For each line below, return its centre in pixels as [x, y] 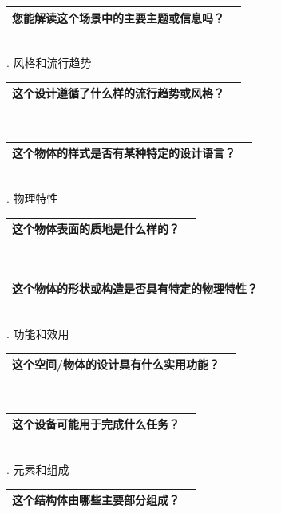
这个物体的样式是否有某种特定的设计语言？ [124, 153]
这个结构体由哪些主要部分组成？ [96, 500]
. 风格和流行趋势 [49, 63]
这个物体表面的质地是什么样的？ [96, 229]
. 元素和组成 [38, 470]
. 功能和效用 [38, 334]
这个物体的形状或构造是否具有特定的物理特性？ [135, 288]
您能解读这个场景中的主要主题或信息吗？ [118, 17]
